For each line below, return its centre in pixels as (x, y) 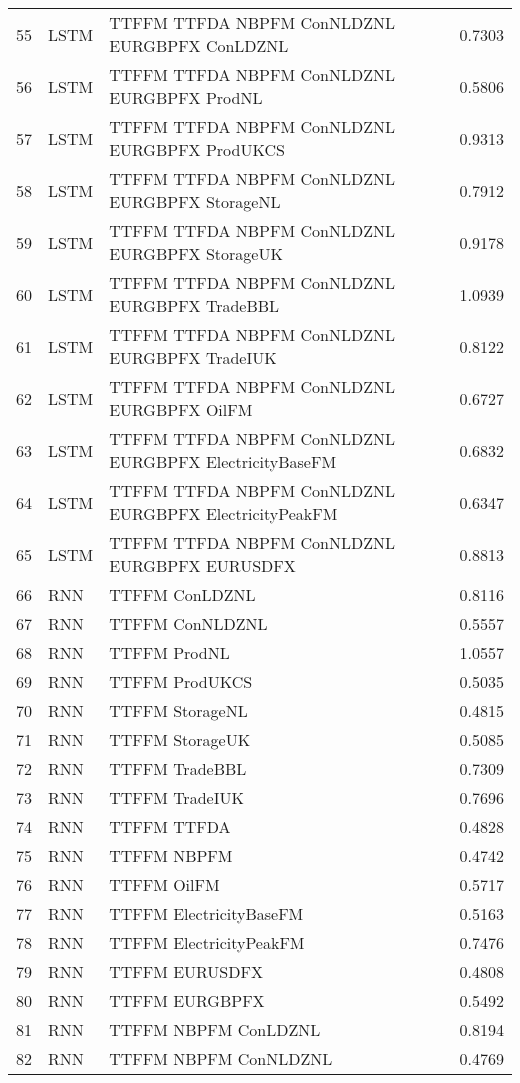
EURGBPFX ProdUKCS (197, 149)
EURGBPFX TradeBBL (194, 305)
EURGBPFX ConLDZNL (199, 45)
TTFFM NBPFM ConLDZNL (215, 1029)
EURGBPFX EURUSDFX (202, 565)
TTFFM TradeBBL (178, 768)
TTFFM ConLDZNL (182, 594)
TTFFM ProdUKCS (181, 681)
